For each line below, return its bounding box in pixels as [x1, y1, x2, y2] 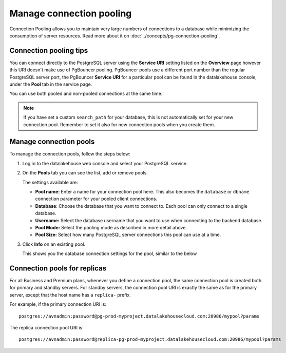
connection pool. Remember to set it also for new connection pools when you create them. [23, 121, 215, 128]
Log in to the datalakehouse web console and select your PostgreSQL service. [22, 160, 188, 166]
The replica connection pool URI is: [9, 325, 84, 331]
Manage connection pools [9, 138, 95, 146]
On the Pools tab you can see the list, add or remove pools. [22, 170, 148, 176]
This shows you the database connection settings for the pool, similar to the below [22, 250, 197, 257]
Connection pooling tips [9, 46, 88, 55]
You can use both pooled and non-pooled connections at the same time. [9, 90, 163, 97]
